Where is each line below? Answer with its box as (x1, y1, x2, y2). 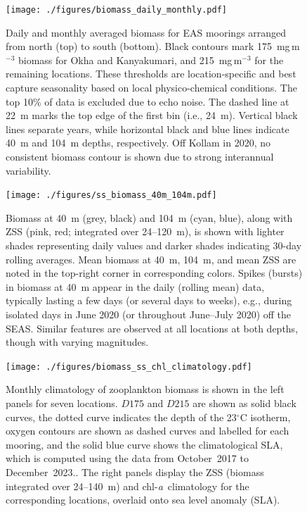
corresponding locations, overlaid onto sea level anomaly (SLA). (6, 492, 280, 507)
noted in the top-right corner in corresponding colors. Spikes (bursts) (6, 266, 303, 280)
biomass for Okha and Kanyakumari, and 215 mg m (18, 52, 242, 67)
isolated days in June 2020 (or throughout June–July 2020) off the (6, 307, 292, 321)
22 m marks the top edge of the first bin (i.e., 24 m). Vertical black (6, 108, 298, 123)
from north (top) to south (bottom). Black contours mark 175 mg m (6, 39, 300, 54)
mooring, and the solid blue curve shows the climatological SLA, (6, 437, 283, 451)
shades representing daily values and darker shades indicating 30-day (6, 238, 302, 253)
